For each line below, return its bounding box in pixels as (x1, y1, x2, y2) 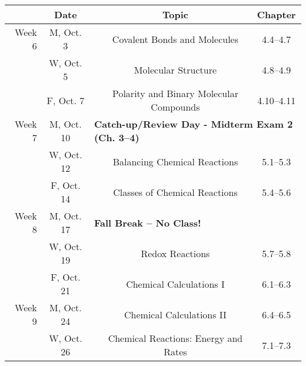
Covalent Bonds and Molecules (112, 32, 239, 46)
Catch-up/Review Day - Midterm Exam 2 (94, 117, 293, 131)
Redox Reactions (141, 246, 210, 260)
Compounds (151, 100, 200, 114)
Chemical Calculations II (124, 307, 227, 321)
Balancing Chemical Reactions (112, 154, 238, 168)
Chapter (257, 8, 296, 21)
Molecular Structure (134, 62, 217, 76)
